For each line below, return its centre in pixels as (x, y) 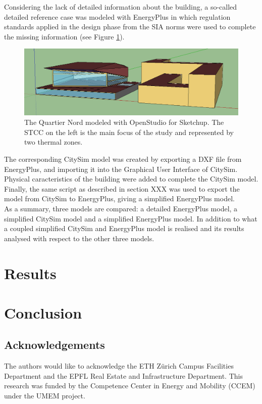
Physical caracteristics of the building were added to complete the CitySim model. (131, 179)
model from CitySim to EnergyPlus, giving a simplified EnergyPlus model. (119, 198)
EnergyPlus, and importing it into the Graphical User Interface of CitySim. (121, 169)
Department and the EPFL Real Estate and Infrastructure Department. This (123, 375)
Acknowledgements (55, 345)
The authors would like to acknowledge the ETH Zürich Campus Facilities (119, 366)
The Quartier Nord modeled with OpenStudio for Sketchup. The (124, 122)
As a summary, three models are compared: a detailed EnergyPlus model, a (121, 208)
